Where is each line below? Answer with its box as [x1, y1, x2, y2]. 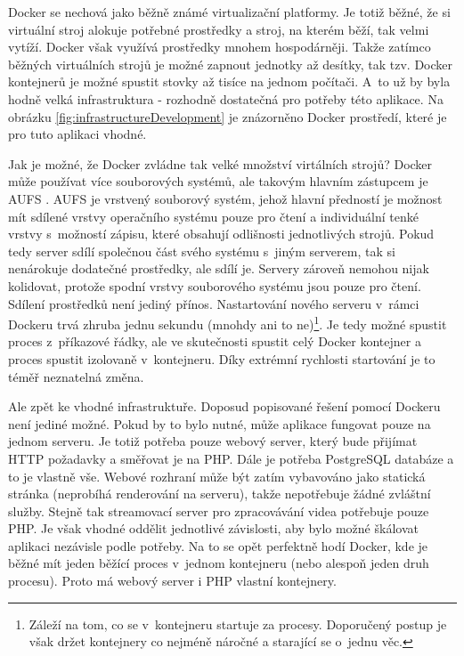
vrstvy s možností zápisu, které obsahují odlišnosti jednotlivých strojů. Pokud [8, 224, 435, 243]
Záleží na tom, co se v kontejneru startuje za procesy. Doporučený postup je [28, 614, 447, 633]
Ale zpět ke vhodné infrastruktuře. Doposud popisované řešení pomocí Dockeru [8, 397, 441, 416]
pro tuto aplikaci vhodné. [8, 125, 147, 143]
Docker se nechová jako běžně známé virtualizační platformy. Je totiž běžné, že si [8, 3, 451, 20]
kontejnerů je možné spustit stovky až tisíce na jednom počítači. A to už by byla [8, 72, 451, 91]
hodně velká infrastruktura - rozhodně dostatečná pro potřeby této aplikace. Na [8, 89, 444, 108]
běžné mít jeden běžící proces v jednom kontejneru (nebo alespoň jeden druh [8, 554, 429, 572]
